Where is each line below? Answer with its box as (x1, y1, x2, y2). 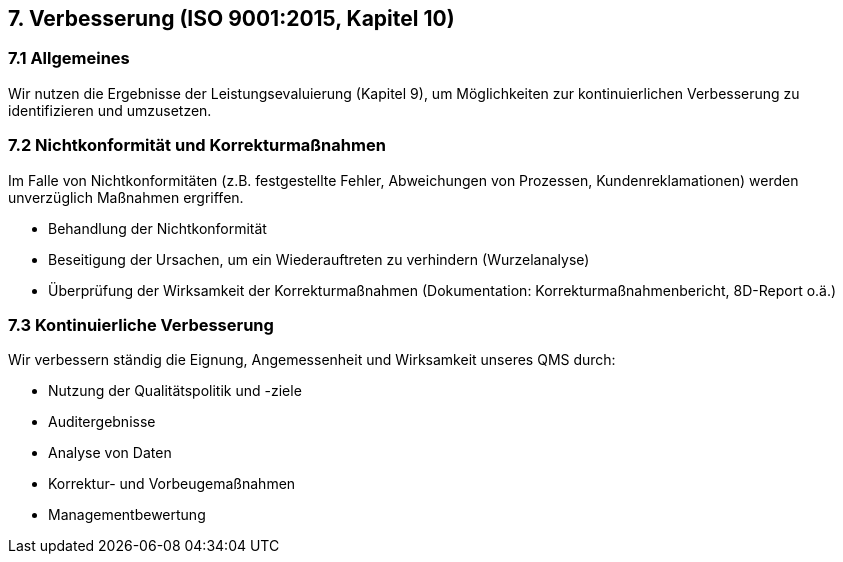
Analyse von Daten (48, 444, 172, 462)
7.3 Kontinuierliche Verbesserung (8, 314, 274, 335)
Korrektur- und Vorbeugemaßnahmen (48, 475, 296, 493)
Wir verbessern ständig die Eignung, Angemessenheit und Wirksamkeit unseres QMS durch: (8, 351, 616, 369)
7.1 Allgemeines (8, 48, 130, 69)
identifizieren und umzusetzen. (8, 101, 212, 119)
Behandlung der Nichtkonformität (48, 219, 267, 237)
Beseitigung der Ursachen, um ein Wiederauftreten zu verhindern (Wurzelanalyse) (48, 250, 590, 268)
